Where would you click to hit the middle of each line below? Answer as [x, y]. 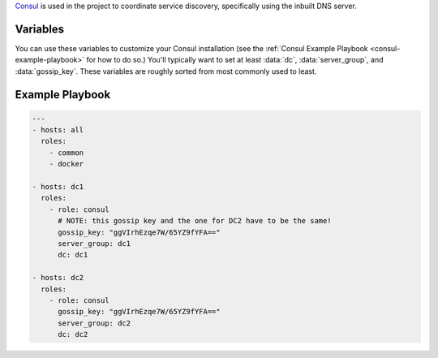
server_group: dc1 [94, 243]
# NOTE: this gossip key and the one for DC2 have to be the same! [195, 221]
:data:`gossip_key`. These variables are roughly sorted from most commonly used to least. [166, 71]
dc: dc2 [73, 334]
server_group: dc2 [94, 323]
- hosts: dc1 [58, 187]
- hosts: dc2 [58, 278]
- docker [67, 164]
